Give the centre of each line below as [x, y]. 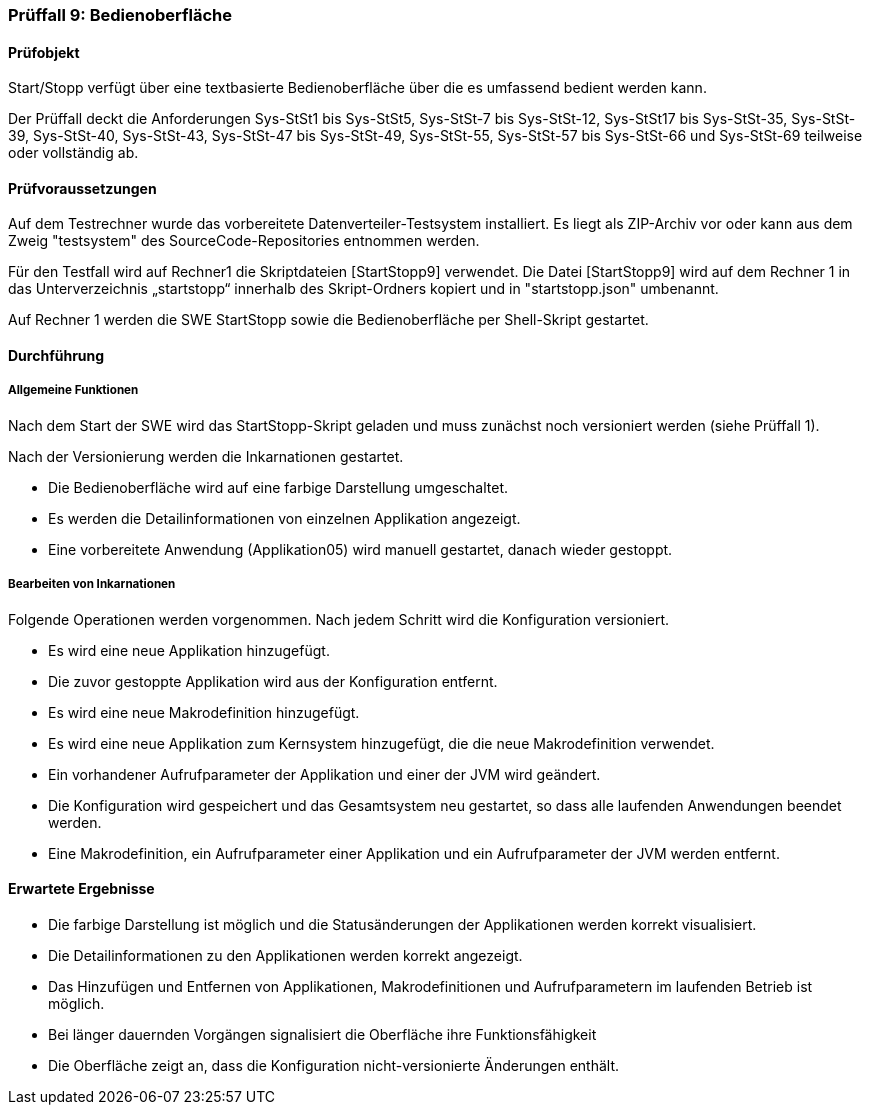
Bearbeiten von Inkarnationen [92, 584]
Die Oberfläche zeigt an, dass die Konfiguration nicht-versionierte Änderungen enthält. [334, 1065]
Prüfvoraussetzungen [82, 188]
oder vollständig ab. [73, 153]
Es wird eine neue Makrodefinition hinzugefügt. [204, 712]
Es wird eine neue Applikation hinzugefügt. [189, 650]
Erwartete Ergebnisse [81, 889]
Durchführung [56, 356]
